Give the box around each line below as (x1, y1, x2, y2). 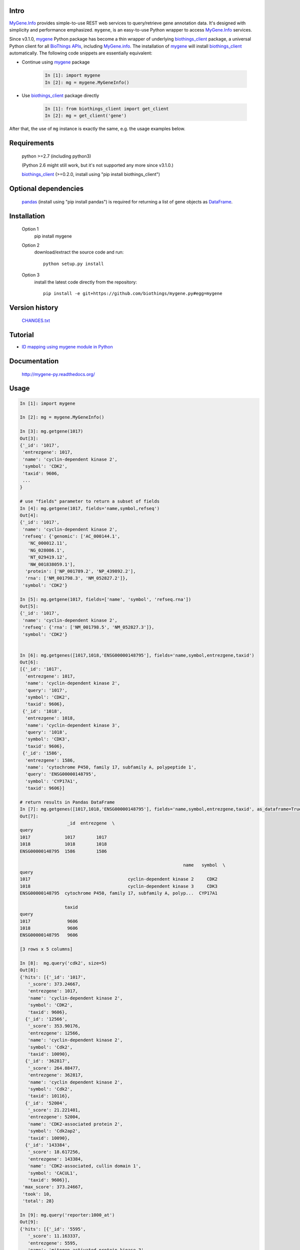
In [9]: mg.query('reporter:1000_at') (19, 1212, 115, 1217)
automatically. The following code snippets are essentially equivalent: (9, 50, 152, 56)
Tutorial (9, 330, 34, 339)
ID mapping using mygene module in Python (21, 344, 113, 350)
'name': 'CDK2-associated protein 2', (27, 1121, 123, 1127)
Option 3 (21, 272, 40, 278)
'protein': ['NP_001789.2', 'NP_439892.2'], (25, 568, 136, 574)
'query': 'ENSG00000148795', (25, 771, 97, 777)
